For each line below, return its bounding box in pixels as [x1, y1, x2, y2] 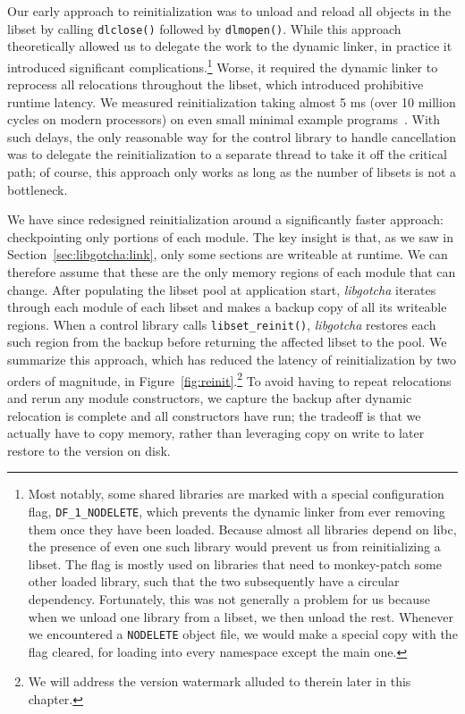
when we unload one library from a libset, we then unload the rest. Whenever [28, 607, 453, 626]
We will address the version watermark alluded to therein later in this [28, 672, 411, 691]
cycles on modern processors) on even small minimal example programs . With [7, 110, 441, 129]
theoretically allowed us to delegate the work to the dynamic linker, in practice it [7, 37, 452, 55]
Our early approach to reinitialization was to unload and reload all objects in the [7, 2, 452, 20]
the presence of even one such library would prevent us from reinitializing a [28, 537, 441, 556]
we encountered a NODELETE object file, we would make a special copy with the [28, 625, 458, 643]
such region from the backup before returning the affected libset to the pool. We [7, 332, 447, 351]
